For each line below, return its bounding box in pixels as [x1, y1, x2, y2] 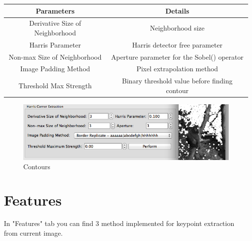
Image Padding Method [20, 64, 90, 74]
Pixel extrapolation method [136, 64, 218, 74]
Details [165, 5, 189, 16]
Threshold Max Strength [18, 80, 92, 91]
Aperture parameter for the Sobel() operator [111, 51, 244, 62]
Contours [23, 161, 50, 172]
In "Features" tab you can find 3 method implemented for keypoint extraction [4, 218, 235, 228]
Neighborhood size [150, 23, 205, 33]
